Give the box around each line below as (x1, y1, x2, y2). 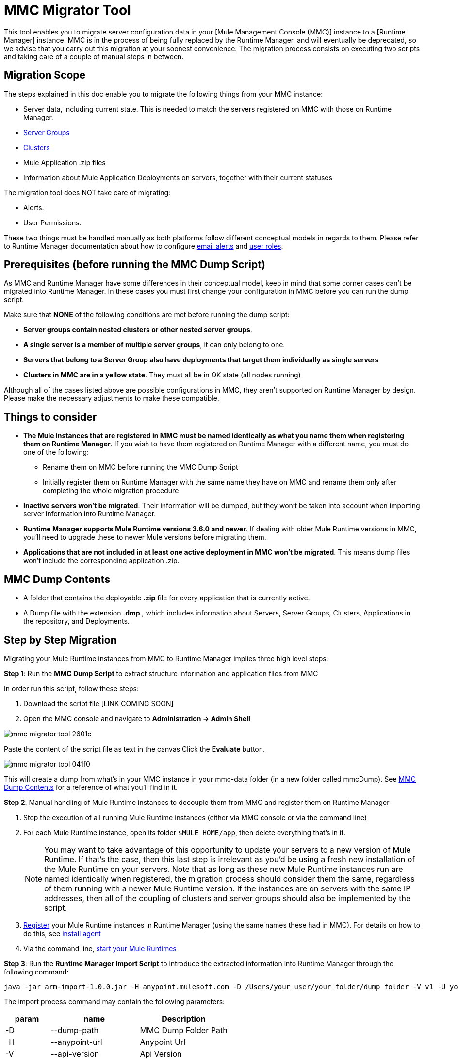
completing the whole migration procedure (43, 486, 179, 495)
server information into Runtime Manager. (23, 510, 156, 518)
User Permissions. (23, 218, 82, 227)
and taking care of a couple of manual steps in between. (4, 52, 184, 61)
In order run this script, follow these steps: (4, 684, 139, 693)
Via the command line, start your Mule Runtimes (23, 944, 177, 953)
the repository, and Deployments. (23, 617, 130, 626)
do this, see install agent (23, 929, 101, 938)
